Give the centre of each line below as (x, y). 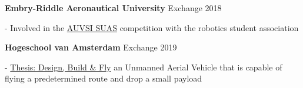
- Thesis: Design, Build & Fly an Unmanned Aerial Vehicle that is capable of (144, 67)
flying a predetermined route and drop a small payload (104, 78)
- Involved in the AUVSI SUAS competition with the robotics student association (152, 27)
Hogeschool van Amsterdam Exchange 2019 (91, 47)
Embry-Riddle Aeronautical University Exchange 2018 (113, 8)
